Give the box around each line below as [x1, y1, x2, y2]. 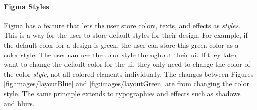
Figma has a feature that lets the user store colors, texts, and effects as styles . [4, 20, 241, 30]
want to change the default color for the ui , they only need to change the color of [4, 59, 250, 69]
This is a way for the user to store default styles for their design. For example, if [4, 30, 248, 40]
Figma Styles [4, 1, 49, 11]
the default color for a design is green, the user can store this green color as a [4, 39, 239, 50]
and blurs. [4, 98, 35, 108]
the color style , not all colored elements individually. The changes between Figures [4, 68, 254, 79]
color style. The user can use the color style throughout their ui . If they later [4, 49, 237, 59]
